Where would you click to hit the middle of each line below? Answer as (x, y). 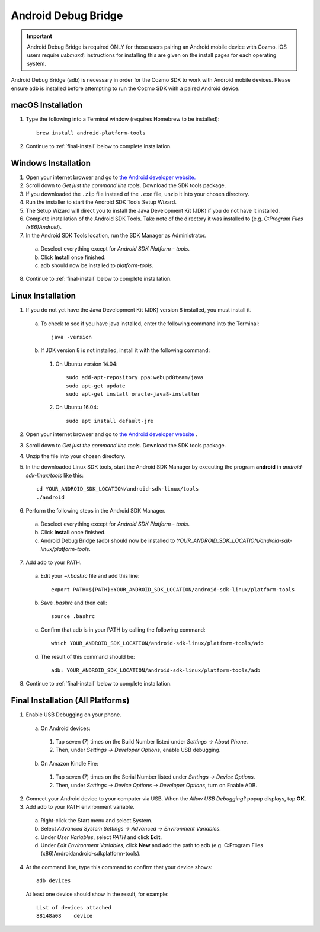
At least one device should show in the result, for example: (97, 894)
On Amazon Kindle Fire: (70, 763)
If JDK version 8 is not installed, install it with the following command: (125, 350)
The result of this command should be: (88, 656)
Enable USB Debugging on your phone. (73, 715)
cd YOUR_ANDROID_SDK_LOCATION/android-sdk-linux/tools (118, 489)
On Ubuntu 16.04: (77, 407)
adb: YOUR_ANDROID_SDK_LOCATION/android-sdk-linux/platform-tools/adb (156, 670)
